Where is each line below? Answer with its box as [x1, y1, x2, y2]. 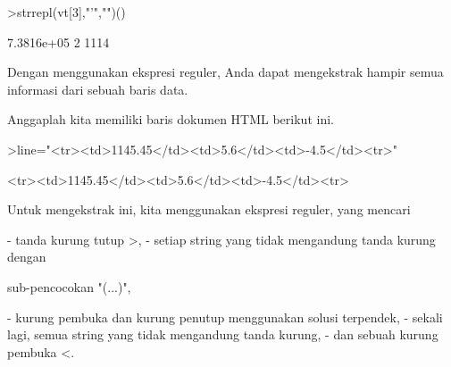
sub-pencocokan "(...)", [7, 277, 131, 296]
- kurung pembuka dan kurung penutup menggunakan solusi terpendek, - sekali [7, 307, 443, 326]
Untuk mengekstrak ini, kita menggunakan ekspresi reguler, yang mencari [7, 200, 411, 219]
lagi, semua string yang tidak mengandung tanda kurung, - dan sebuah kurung [7, 325, 438, 344]
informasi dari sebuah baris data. [7, 79, 188, 98]
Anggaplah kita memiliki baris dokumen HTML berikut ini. [7, 110, 334, 129]
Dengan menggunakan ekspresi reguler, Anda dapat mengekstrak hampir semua [7, 63, 444, 81]
